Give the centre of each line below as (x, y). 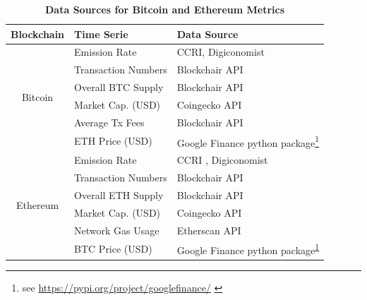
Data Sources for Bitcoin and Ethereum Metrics (165, 9)
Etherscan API (209, 230)
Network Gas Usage (117, 230)
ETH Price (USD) (113, 141)
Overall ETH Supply (119, 194)
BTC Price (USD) (113, 249)
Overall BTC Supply (119, 87)
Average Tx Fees (109, 122)
